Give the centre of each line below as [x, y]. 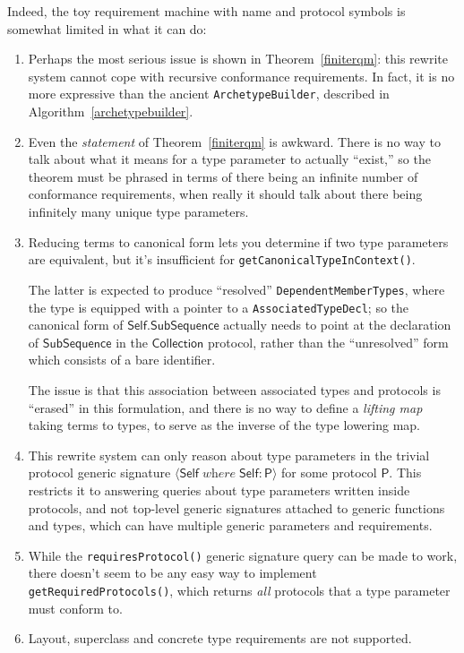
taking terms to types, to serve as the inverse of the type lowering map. [224, 425]
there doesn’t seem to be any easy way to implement [172, 573]
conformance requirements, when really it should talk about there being [225, 194]
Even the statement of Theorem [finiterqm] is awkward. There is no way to [234, 141]
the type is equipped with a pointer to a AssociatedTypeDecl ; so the [219, 307]
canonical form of [76, 325]
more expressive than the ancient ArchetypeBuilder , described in [209, 94]
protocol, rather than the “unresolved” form [328, 342]
